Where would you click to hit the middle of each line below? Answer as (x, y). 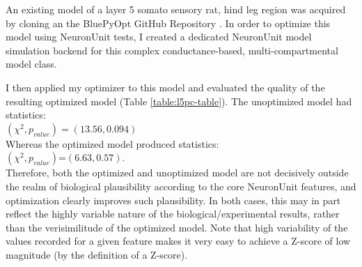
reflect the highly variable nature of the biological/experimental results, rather (173, 214)
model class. (31, 64)
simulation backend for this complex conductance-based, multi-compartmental (172, 50)
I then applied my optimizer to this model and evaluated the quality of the (165, 87)
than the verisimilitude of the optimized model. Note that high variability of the (177, 227)
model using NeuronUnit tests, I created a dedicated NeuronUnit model (159, 37)
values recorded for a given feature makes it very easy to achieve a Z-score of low (178, 241)
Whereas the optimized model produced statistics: (112, 143)
